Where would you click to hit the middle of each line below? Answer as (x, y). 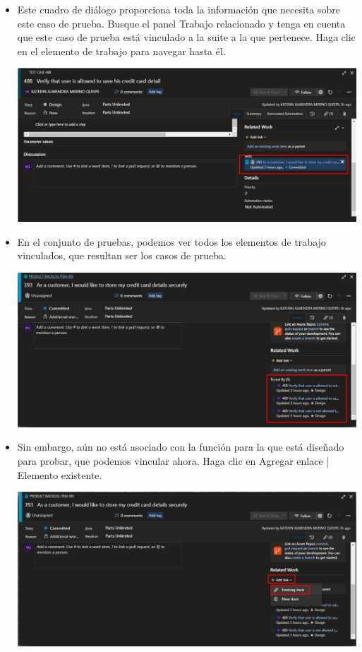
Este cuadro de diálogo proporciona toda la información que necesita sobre (179, 9)
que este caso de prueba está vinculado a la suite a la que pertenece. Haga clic (186, 37)
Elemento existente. (60, 474)
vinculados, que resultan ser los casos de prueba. (122, 255)
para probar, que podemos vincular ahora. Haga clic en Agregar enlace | (173, 460)
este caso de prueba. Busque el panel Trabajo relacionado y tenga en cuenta (181, 23)
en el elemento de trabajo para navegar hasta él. (121, 51)
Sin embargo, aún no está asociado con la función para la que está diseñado (181, 447)
